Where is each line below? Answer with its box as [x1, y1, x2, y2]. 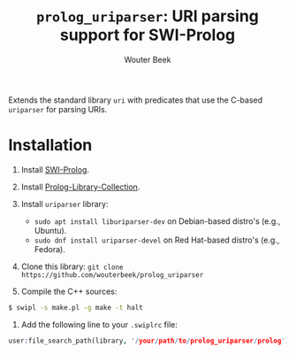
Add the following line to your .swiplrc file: [20, 319, 178, 329]
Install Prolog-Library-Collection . [20, 181, 140, 192]
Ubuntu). [34, 225, 67, 235]
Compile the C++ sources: [20, 286, 118, 296]
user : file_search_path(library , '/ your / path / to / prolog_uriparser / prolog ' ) [8, 336, 290, 345]
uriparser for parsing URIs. [8, 104, 108, 114]
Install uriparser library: [20, 198, 109, 209]
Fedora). [34, 243, 65, 254]
